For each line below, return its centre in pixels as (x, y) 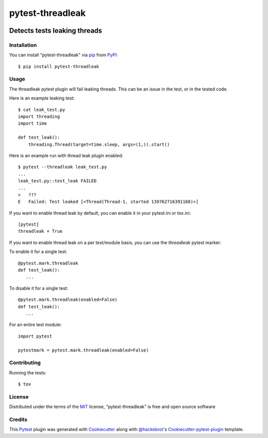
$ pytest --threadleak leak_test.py (63, 167)
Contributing (25, 363)
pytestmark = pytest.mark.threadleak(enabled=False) (83, 350)
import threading (39, 117)
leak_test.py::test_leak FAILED (57, 181)
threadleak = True (40, 231)
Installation (23, 45)
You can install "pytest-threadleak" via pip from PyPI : (64, 55)
